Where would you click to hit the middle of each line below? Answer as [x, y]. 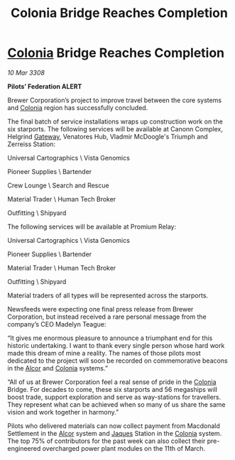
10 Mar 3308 [26, 72]
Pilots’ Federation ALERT [45, 86]
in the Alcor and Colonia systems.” [58, 368]
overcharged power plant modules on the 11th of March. [124, 448]
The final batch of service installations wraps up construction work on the [115, 121]
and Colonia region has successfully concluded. [78, 107]
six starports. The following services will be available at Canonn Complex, [115, 128]
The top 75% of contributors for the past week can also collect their [106, 441]
